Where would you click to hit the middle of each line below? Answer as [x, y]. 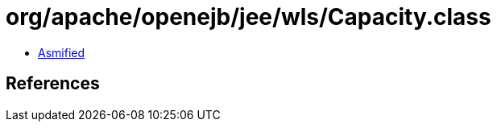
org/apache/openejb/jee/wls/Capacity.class [248, 17]
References [53, 84]
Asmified [62, 52]
